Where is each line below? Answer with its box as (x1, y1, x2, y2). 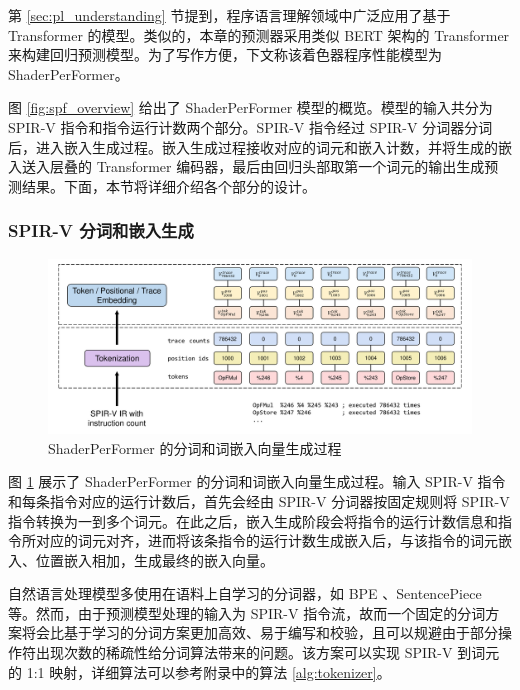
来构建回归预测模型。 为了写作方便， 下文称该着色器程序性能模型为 (8, 44, 442, 65)
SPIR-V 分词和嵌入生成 (8, 218, 194, 243)
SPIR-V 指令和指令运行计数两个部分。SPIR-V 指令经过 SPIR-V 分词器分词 (8, 116, 493, 137)
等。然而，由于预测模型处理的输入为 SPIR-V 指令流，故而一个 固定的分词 (8, 602, 486, 623)
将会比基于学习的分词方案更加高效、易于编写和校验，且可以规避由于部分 (22, 622, 498, 643)
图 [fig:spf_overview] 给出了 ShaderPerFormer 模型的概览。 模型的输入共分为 (8, 97, 493, 118)
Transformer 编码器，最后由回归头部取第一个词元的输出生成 (96, 156, 485, 177)
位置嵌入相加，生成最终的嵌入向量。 (35, 549, 274, 570)
